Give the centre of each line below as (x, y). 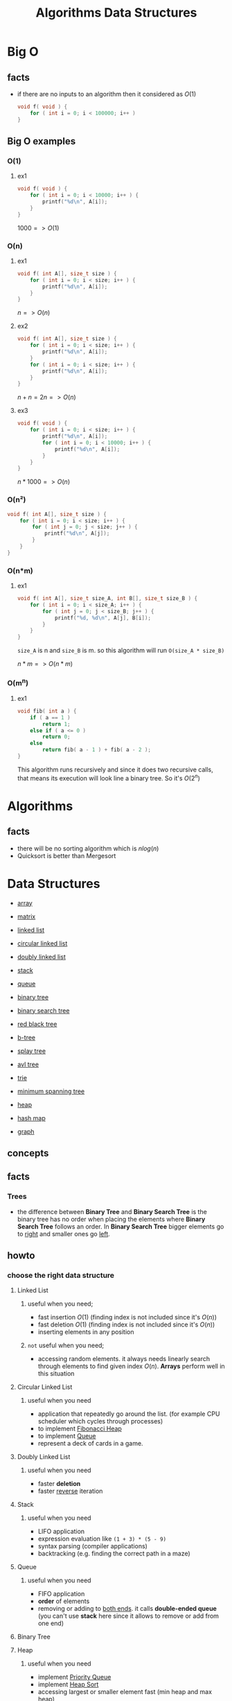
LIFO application (61, 1532)
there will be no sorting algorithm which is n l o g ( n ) (88, 848)
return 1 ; (56, 724)
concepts (28, 1153)
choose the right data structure (61, 1275)
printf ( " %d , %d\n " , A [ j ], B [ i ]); (102, 618)
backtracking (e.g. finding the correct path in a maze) (114, 1554)
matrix (26, 916)
